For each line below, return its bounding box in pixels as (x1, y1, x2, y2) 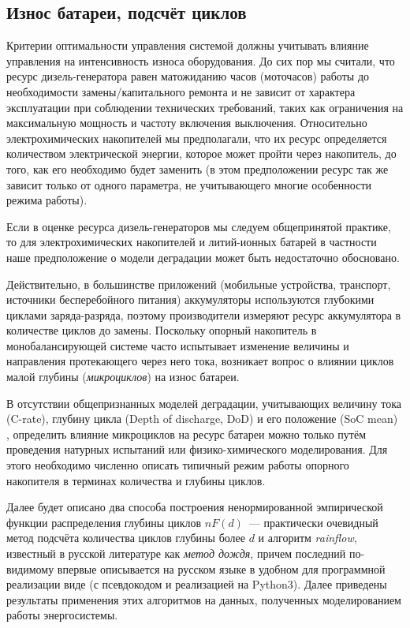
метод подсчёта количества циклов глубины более (6, 529, 245, 546)
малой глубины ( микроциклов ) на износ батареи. (6, 368, 240, 385)
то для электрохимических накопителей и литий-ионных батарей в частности (6, 234, 377, 250)
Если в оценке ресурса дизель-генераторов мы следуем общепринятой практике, (6, 218, 391, 234)
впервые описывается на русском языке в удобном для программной (57, 560, 386, 577)
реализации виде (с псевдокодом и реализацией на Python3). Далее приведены (6, 576, 387, 592)
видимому (6, 560, 54, 577)
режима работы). (6, 192, 88, 208)
